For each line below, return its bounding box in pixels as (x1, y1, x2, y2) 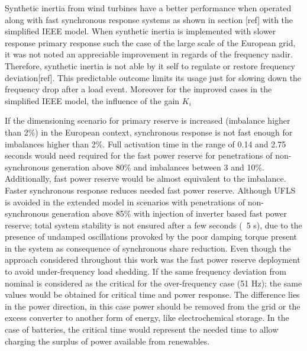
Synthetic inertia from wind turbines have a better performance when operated (5, 2, 292, 14)
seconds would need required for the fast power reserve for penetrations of (5, 149, 273, 162)
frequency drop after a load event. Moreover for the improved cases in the (5, 83, 272, 95)
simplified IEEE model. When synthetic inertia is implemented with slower (5, 25, 276, 37)
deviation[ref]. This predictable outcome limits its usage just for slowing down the (5, 71, 302, 83)
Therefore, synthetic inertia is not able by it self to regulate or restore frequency (5, 59, 295, 72)
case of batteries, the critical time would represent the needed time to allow (5, 323, 279, 336)
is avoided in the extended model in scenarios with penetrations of (5, 195, 245, 208)
